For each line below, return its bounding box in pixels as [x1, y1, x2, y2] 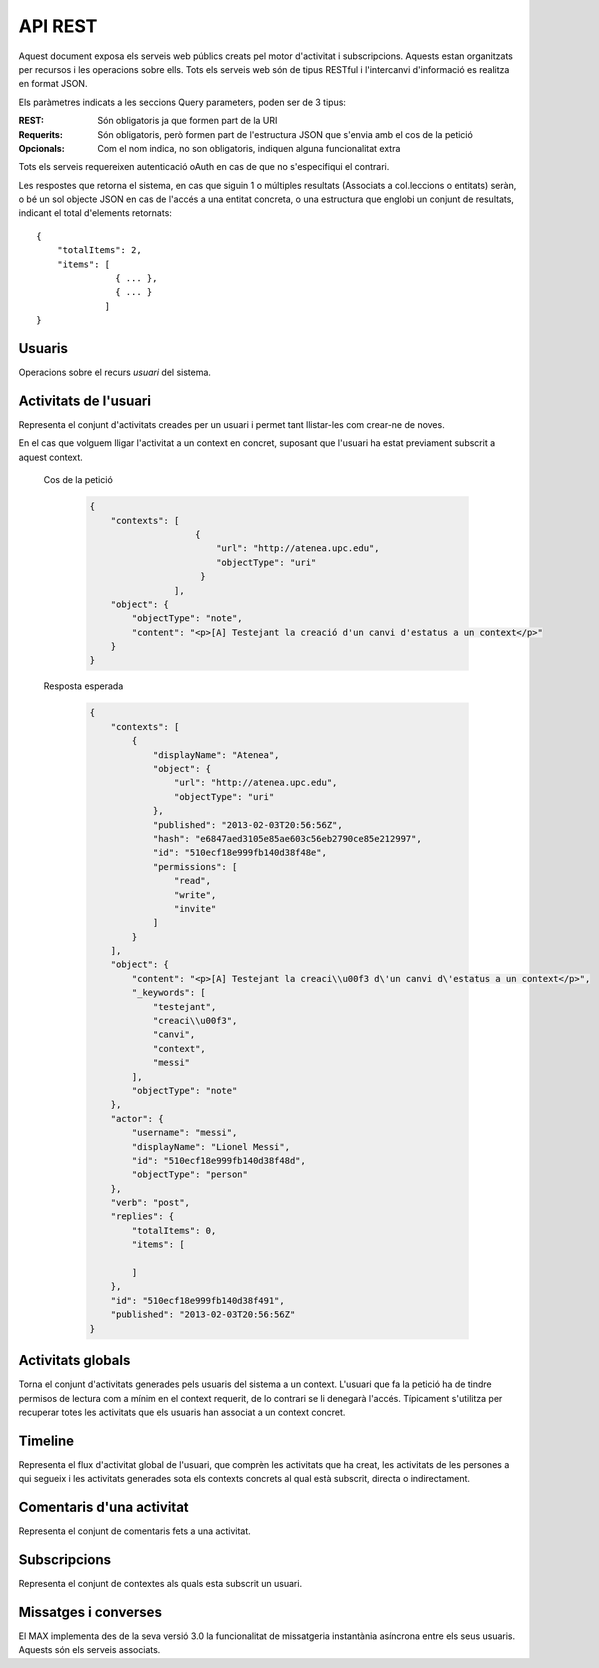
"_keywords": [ [131, 987, 207, 999]
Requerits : [18, 128, 64, 140]
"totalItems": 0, [131, 1225, 217, 1236]
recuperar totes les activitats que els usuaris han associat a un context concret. [18, 1406, 346, 1418]
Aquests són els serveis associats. [18, 1644, 161, 1656]
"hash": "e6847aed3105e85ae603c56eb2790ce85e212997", [152, 833, 422, 844]
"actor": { [110, 1113, 164, 1124]
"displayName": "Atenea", [152, 749, 280, 760]
